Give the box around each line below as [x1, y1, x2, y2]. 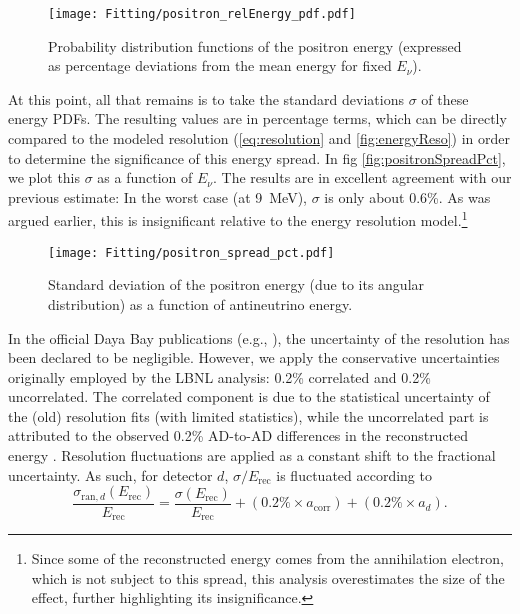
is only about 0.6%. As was [324, 186, 491, 207]
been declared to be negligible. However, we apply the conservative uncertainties [8, 347, 500, 368]
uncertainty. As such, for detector [8, 464, 213, 485]
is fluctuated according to [276, 464, 432, 485]
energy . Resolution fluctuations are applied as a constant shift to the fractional [8, 445, 496, 466]
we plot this [8, 167, 81, 188]
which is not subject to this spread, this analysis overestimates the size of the [31, 567, 505, 588]
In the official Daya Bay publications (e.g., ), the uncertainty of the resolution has [8, 327, 510, 348]
